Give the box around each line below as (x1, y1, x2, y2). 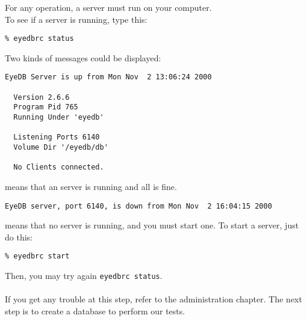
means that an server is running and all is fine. (5, 180, 177, 192)
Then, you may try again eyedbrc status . (5, 269, 163, 282)
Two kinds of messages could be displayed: (5, 51, 161, 64)
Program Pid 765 (13, 103, 78, 112)
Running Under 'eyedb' (13, 113, 104, 122)
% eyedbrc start (5, 252, 70, 261)
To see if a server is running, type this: (5, 13, 147, 25)
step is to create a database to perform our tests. (5, 304, 185, 317)
